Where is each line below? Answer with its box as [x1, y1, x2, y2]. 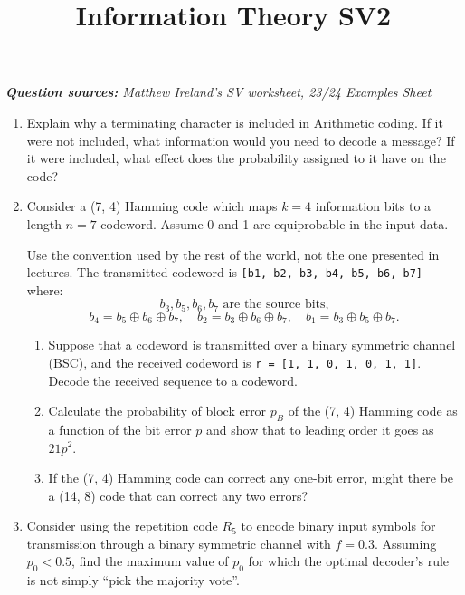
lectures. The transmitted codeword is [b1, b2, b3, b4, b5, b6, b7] [26, 263, 423, 282]
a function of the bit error [48, 419, 192, 438]
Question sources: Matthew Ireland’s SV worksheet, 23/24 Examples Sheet [5, 82, 432, 101]
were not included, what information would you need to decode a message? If [26, 130, 455, 149]
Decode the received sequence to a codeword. [48, 370, 298, 389]
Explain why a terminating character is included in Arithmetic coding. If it [26, 112, 443, 131]
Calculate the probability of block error [48, 401, 267, 420]
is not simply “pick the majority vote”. [26, 571, 240, 590]
